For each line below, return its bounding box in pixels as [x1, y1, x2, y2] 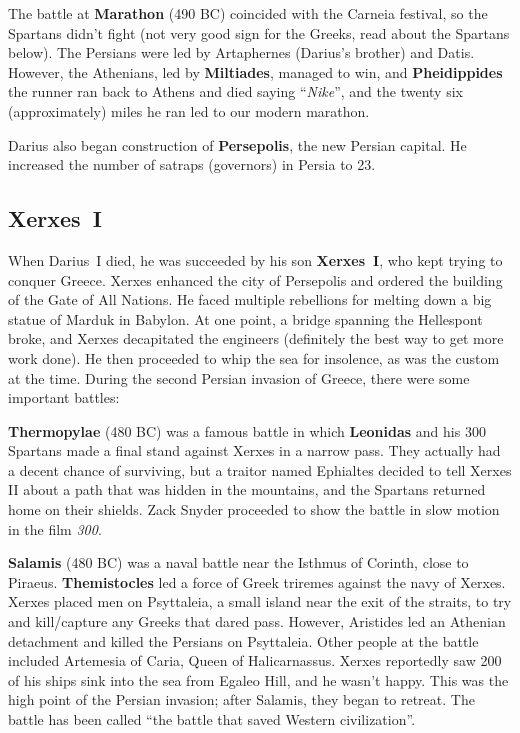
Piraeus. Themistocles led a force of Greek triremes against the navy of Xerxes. [8, 571, 506, 592]
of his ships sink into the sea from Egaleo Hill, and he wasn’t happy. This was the [8, 669, 509, 690]
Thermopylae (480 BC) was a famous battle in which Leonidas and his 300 [8, 420, 486, 441]
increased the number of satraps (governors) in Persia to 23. [8, 154, 376, 175]
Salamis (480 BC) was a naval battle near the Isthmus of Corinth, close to [8, 552, 469, 573]
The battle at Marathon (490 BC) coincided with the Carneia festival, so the [8, 3, 488, 23]
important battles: [8, 387, 120, 408]
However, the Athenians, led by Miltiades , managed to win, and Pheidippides [8, 61, 503, 82]
